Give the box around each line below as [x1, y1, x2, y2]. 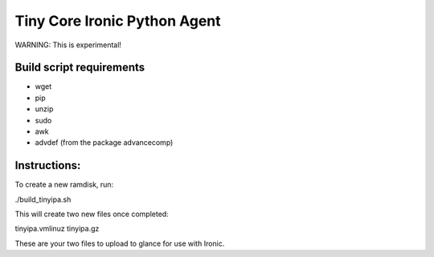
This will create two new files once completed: [14, 209, 169, 219]
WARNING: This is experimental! [14, 40, 122, 50]
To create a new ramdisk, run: [14, 180, 114, 190]
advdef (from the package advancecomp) [35, 138, 174, 147]
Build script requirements [14, 61, 145, 74]
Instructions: [14, 159, 81, 172]
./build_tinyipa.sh [14, 195, 72, 204]
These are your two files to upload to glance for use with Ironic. [14, 239, 225, 248]
